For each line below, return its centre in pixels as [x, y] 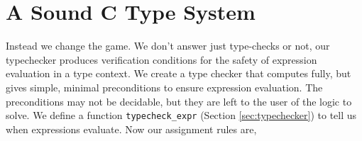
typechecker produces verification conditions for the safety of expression [161, 59]
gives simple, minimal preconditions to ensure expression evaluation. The [164, 87]
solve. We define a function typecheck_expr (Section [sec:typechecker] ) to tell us [181, 115]
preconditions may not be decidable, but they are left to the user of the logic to [179, 101]
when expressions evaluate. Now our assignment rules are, [131, 129]
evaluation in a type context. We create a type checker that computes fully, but [179, 73]
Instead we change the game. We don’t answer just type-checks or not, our [168, 46]
